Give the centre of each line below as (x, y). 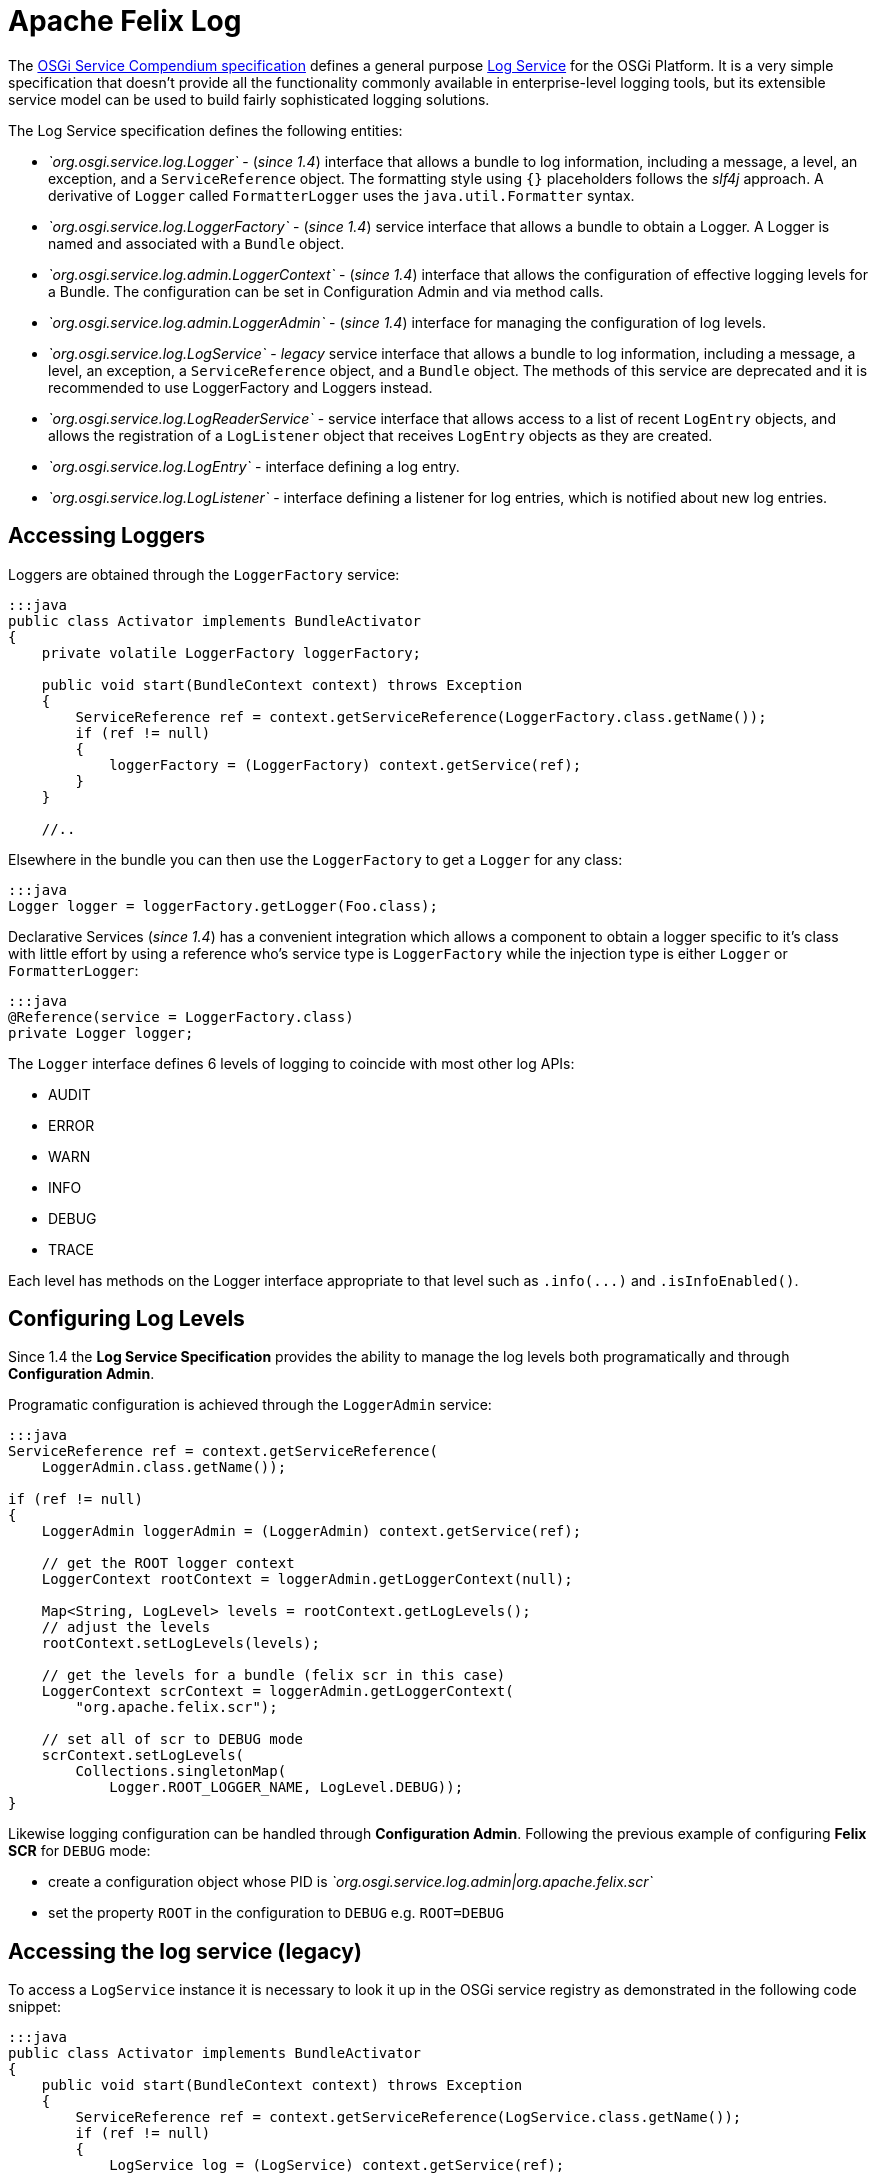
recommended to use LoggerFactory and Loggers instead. (240, 387)
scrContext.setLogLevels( (143, 1755)
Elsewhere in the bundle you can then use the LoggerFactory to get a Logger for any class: (315, 859)
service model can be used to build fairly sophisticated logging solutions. (249, 99)
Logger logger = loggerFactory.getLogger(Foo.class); (223, 905)
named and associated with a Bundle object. (196, 243)
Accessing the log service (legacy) (185, 1951)
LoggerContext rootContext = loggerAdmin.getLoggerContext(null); (307, 1579)
